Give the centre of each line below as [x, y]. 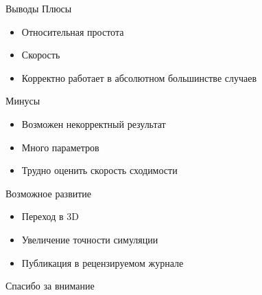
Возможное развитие [49, 193]
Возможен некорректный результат [94, 123]
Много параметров [60, 147]
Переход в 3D [50, 216]
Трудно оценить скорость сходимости [99, 170]
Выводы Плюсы [39, 8]
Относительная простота [73, 31]
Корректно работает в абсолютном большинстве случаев [139, 77]
